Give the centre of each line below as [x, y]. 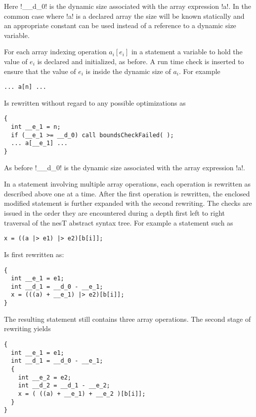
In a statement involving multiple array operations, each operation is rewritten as [128, 184]
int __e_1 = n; [36, 127]
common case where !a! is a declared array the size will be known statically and [124, 16]
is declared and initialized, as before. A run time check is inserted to [141, 61]
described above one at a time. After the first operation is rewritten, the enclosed [127, 193]
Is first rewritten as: [34, 254]
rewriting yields [27, 328]
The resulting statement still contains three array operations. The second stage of [128, 319]
